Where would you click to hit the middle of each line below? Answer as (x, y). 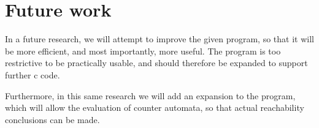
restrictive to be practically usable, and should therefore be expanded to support (156, 63)
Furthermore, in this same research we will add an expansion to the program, (150, 95)
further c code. (33, 74)
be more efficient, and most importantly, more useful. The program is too (143, 51)
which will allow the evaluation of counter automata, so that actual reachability (155, 107)
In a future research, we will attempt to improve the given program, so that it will (159, 39)
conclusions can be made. (52, 119)
